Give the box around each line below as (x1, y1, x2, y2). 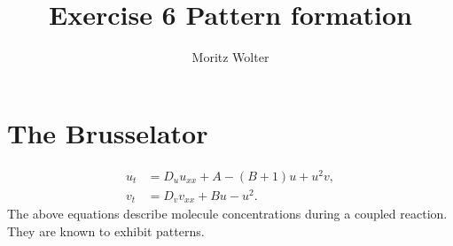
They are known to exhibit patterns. (7, 221, 205, 240)
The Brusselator (7, 114, 208, 150)
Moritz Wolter (191, 48, 269, 66)
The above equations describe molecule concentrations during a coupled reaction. (7, 204, 448, 223)
